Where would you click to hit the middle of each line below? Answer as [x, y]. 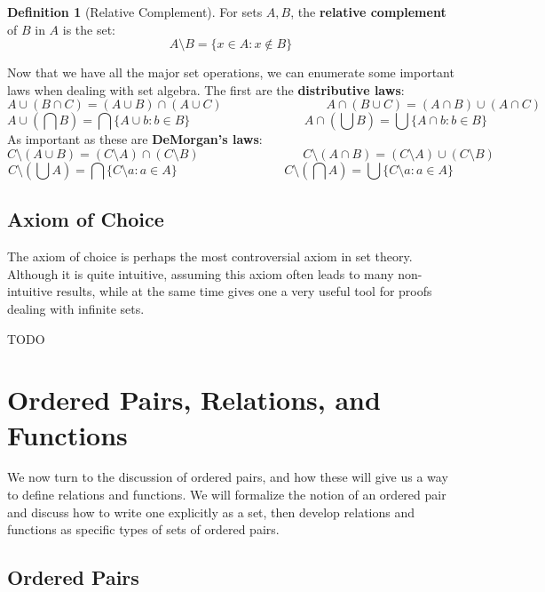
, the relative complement [368, 12]
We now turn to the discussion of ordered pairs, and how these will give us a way [228, 477]
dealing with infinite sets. [76, 308]
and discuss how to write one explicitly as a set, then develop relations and [211, 512]
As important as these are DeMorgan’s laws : [135, 139]
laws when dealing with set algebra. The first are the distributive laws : [206, 89]
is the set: [89, 29]
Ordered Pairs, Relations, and [194, 400]
